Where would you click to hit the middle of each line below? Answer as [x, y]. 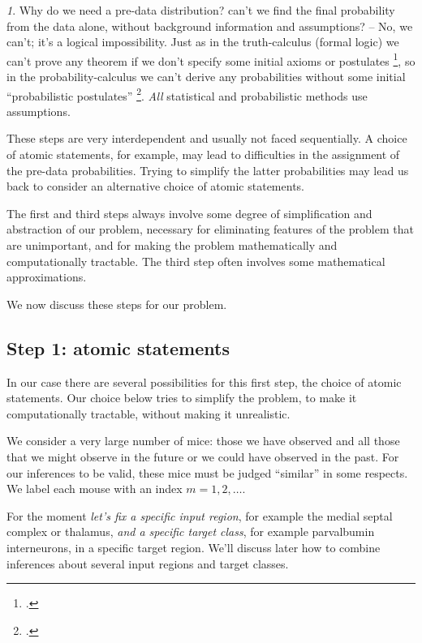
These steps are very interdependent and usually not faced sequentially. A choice [207, 138]
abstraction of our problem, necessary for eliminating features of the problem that [210, 229]
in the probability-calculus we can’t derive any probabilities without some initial [206, 77]
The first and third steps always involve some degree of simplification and [189, 213]
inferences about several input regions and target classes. [148, 563]
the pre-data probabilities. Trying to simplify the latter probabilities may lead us [208, 170]
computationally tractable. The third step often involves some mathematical [196, 261]
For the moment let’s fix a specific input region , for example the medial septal [200, 515]
